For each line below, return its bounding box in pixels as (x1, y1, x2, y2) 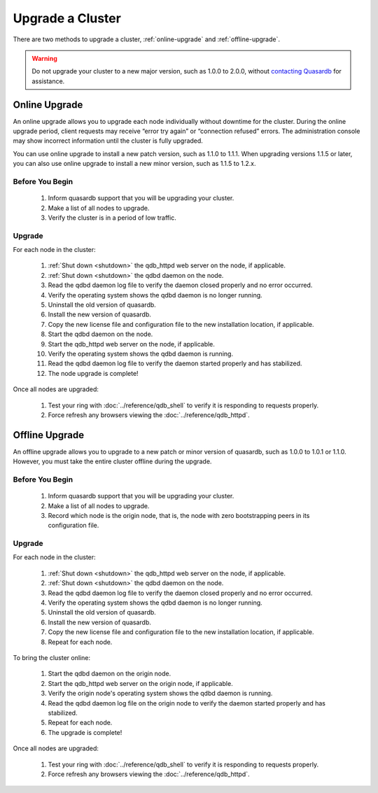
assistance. (31, 77, 65, 85)
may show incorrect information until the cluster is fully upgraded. (13, 136, 203, 145)
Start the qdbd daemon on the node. (48, 330, 153, 339)
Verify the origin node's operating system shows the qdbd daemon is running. (48, 689, 273, 698)
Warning (31, 54, 57, 62)
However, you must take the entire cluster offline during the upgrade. (13, 457, 212, 465)
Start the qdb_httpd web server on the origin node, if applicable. (48, 679, 234, 687)
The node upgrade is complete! (48, 369, 139, 377)
